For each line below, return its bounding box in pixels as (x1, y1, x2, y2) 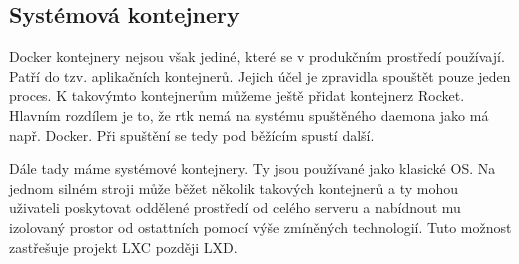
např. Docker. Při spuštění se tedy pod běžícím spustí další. (9, 124, 375, 145)
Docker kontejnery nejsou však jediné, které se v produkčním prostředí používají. (9, 46, 505, 67)
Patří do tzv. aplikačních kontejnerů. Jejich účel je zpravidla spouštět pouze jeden (9, 65, 511, 86)
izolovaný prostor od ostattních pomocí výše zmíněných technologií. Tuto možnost (9, 216, 512, 237)
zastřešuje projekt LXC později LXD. (9, 236, 238, 257)
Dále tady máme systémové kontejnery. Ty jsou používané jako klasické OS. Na (9, 158, 496, 179)
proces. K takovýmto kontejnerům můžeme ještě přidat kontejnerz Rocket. (9, 85, 465, 106)
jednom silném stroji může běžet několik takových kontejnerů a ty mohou (9, 177, 458, 198)
